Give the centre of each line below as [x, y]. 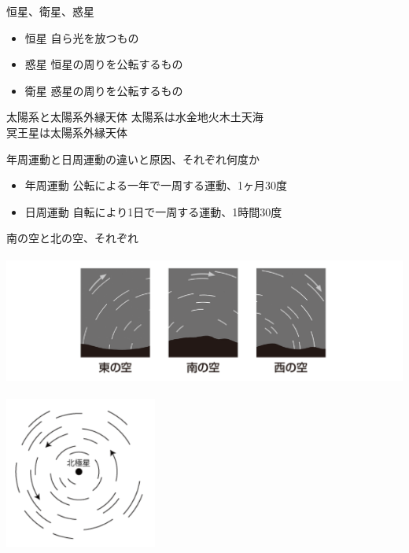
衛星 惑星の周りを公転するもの [104, 90]
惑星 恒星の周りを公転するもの [104, 64]
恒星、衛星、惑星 [50, 11]
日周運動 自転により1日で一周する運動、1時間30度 [153, 211]
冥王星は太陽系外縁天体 [67, 132]
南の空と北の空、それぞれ [72, 238]
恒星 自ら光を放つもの [82, 37]
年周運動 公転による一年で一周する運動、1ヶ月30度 [156, 185]
